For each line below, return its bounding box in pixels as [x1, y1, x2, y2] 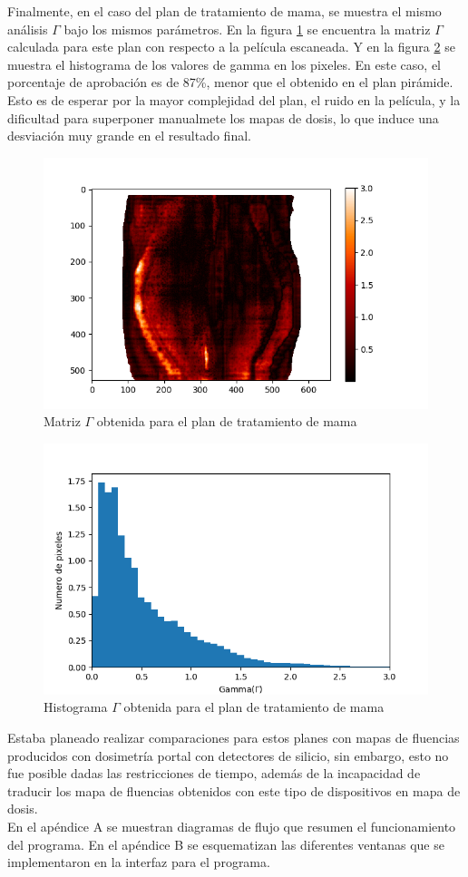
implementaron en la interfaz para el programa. [7, 853, 270, 872]
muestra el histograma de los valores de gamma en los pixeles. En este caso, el [7, 54, 441, 73]
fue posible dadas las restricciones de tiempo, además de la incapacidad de [7, 764, 421, 783]
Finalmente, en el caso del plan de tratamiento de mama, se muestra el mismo [7, 2, 442, 20]
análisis [7, 19, 48, 38]
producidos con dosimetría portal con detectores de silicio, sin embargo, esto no [7, 745, 449, 765]
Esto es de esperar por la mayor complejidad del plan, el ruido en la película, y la [7, 90, 461, 109]
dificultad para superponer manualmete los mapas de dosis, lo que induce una [7, 108, 439, 127]
